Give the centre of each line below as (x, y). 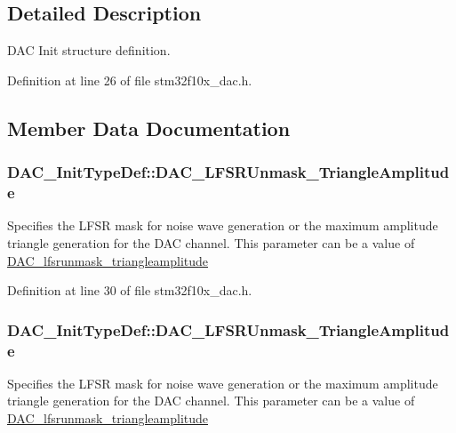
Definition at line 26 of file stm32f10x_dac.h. (130, 80)
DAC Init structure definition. (89, 50)
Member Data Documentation (149, 128)
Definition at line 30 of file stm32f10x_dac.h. (130, 290)
